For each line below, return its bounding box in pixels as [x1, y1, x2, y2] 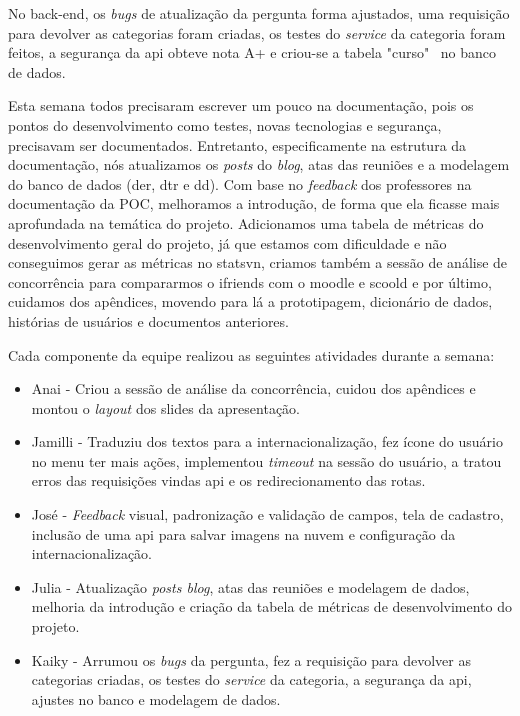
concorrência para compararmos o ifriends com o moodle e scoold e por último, [8, 271, 492, 292]
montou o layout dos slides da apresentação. [31, 397, 300, 418]
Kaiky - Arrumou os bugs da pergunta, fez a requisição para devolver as [31, 649, 472, 670]
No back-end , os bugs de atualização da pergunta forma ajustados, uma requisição [8, 3, 510, 23]
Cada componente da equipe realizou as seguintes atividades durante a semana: [8, 344, 495, 365]
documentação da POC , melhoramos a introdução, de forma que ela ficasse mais [8, 193, 500, 214]
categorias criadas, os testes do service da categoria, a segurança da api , [31, 669, 472, 690]
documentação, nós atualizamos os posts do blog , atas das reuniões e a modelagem [8, 154, 510, 175]
